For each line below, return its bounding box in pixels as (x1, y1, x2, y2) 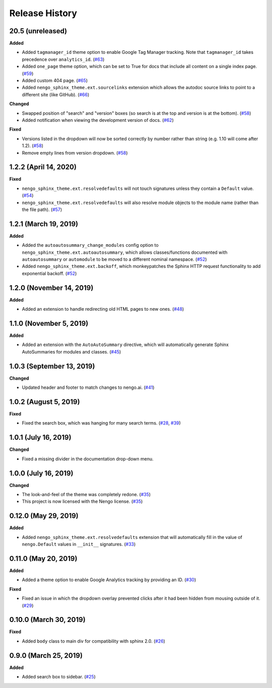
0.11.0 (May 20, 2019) (9, 554, 78, 563)
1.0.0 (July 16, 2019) (9, 469, 74, 477)
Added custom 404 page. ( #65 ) (22, 78, 88, 84)
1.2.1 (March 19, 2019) (9, 220, 78, 228)
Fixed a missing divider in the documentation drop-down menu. (22, 456, 154, 462)
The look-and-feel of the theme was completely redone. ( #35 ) (22, 492, 151, 498)
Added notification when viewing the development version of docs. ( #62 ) (22, 117, 174, 123)
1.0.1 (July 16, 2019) (9, 433, 72, 442)
